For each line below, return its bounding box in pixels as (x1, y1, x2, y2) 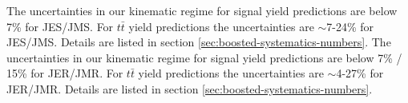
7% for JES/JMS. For (6, 18, 114, 34)
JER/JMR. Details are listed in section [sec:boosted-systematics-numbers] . (6, 80, 373, 97)
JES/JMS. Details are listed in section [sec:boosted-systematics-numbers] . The (6, 34, 391, 50)
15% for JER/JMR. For (6, 65, 123, 81)
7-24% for (326, 18, 374, 34)
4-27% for (336, 65, 384, 81)
